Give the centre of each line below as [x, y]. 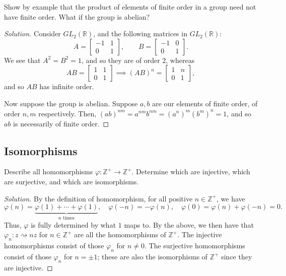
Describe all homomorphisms [49, 171]
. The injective [200, 234]
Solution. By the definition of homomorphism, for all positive [98, 198]
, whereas [180, 60]
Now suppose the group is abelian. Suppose [71, 103]
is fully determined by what [74, 224]
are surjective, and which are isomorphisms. [71, 181]
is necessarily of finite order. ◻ [61, 123]
